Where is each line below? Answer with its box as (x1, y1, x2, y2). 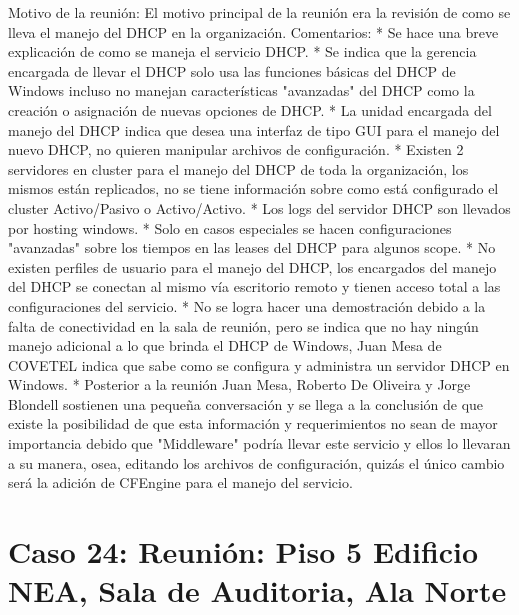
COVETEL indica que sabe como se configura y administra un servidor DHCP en (8, 354, 510, 375)
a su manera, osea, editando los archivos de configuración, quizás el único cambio (8, 452, 505, 473)
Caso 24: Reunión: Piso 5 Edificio (8, 531, 479, 572)
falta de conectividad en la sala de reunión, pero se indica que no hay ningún (8, 315, 479, 336)
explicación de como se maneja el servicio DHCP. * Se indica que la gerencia (8, 41, 477, 62)
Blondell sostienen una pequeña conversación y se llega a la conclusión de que (8, 393, 484, 414)
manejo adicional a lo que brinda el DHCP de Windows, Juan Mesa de (8, 335, 442, 356)
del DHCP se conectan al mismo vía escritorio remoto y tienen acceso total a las (8, 276, 501, 297)
